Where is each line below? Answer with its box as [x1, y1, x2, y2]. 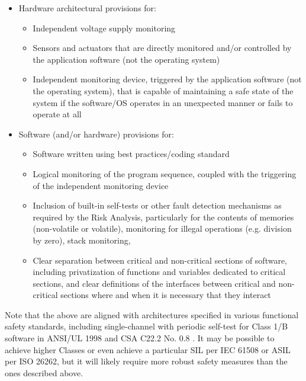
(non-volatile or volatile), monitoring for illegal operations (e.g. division [33, 222, 292, 235]
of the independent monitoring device [33, 179, 169, 191]
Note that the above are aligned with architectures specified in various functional [5, 308, 299, 321]
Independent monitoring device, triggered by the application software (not [33, 73, 302, 85]
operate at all [33, 108, 82, 120]
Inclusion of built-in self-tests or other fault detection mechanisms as [33, 199, 282, 212]
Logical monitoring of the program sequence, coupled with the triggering [33, 167, 297, 180]
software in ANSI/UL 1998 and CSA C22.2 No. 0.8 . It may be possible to [5, 332, 275, 344]
